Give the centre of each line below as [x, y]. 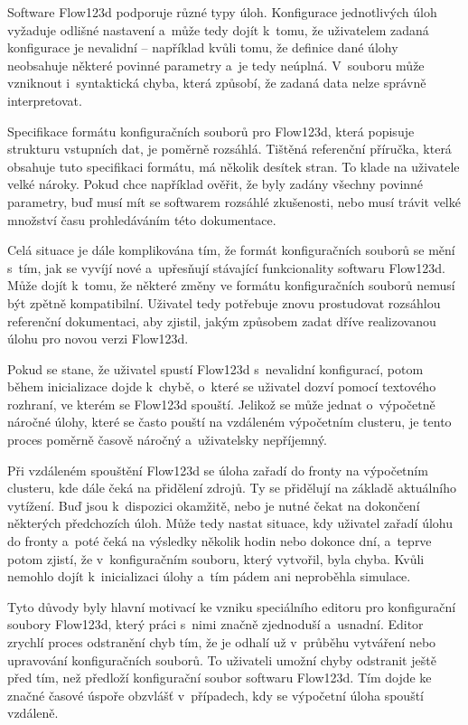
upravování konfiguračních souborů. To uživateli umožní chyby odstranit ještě [222, 659]
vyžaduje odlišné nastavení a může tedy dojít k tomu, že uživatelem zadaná [218, 29]
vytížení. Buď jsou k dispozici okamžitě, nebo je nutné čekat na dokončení [214, 505]
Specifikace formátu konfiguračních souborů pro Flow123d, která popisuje [211, 131]
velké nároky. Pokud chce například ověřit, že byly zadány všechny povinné [215, 184]
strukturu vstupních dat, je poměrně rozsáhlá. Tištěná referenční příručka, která [229, 149]
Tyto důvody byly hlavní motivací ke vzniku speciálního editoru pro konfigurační [232, 606]
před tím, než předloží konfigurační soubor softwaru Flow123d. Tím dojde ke [220, 678]
